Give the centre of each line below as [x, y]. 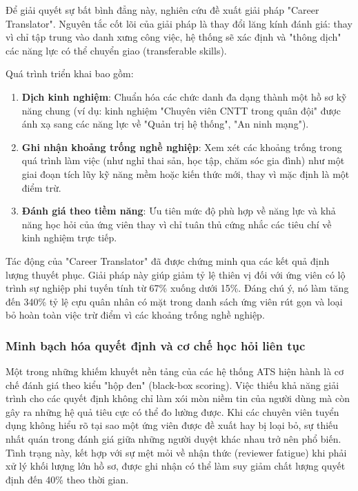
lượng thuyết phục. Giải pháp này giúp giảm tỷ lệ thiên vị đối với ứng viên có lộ [176, 274]
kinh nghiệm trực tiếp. [69, 238]
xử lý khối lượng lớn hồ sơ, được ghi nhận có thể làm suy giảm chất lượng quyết [176, 466]
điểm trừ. [41, 187]
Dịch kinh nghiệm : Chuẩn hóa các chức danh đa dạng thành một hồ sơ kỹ [184, 96]
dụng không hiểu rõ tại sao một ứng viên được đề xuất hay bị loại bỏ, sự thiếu [172, 425]
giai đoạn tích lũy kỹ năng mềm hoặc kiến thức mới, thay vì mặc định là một [186, 173]
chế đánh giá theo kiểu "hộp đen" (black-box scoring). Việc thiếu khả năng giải [172, 384]
